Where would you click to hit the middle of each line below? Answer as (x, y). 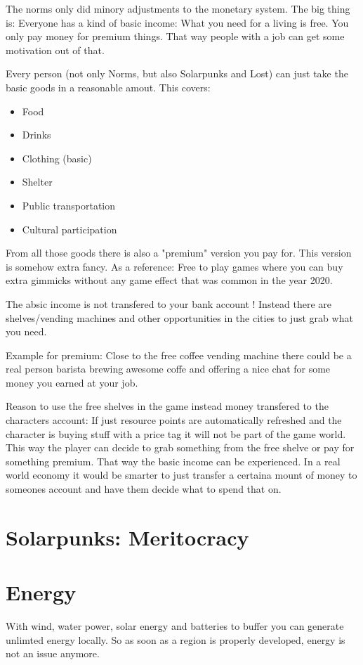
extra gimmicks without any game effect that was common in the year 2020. (169, 280)
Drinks (37, 135)
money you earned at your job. (72, 382)
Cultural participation (70, 229)
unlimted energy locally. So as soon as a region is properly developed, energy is (176, 639)
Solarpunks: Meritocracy (127, 537)
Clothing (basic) (57, 158)
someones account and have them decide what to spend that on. (144, 489)
